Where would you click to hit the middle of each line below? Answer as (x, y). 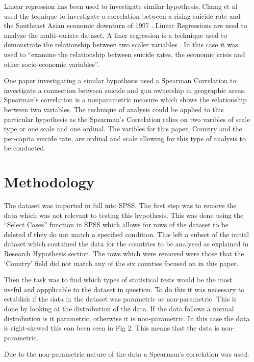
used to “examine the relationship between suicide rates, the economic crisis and (125, 54)
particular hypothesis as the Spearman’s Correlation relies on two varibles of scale (127, 119)
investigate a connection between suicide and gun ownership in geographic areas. (125, 90)
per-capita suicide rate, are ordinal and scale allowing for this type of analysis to (125, 138)
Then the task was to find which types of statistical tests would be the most (118, 280)
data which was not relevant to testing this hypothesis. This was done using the (124, 215)
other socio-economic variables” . (51, 64)
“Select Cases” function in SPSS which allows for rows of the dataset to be (116, 225)
